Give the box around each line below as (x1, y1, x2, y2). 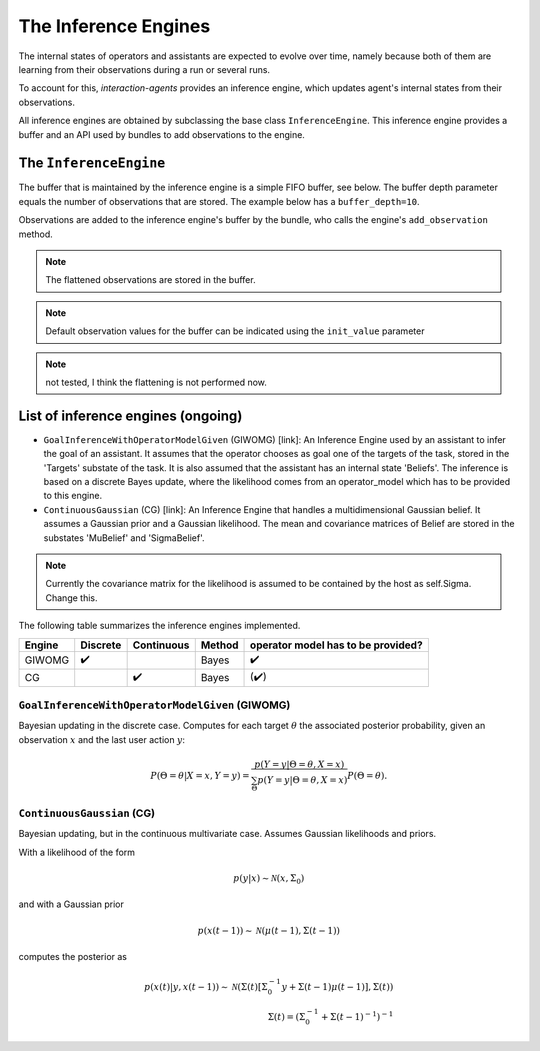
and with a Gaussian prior (18, 898, 124, 910)
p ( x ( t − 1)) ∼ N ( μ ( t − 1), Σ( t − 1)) (197, 925, 340, 936)
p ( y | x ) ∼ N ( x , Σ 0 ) (233, 872, 305, 886)
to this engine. (43, 490, 103, 502)
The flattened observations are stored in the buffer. (45, 274, 256, 286)
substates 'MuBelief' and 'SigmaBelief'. (43, 531, 205, 544)
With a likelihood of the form (18, 846, 135, 858)
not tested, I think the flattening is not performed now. (45, 376, 267, 388)
